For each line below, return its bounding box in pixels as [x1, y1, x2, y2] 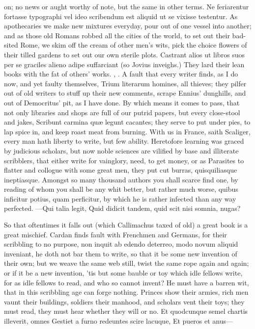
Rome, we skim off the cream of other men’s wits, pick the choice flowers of [20, 40, 247, 50]
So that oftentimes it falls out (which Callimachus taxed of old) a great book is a [4, 220, 248, 230]
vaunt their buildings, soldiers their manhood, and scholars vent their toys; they [4, 296, 245, 306]
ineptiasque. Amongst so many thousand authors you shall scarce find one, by [4, 174, 238, 184]
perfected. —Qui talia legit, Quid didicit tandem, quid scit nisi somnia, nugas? [4, 203, 241, 213]
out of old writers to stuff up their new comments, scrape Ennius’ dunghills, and [4, 88, 246, 98]
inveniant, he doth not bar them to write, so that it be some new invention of [4, 248, 237, 258]
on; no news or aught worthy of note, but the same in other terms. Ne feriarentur [4, 1, 249, 11]
